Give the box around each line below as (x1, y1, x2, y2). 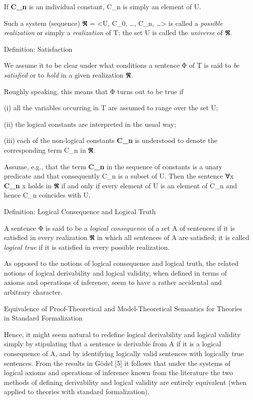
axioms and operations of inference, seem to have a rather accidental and (4, 277, 222, 287)
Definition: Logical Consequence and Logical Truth (4, 206, 156, 216)
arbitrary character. (4, 287, 62, 297)
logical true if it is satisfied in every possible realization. (4, 241, 170, 252)
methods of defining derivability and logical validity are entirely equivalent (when (4, 377, 247, 387)
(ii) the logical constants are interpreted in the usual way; (4, 119, 176, 129)
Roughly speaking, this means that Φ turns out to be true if (4, 86, 184, 96)
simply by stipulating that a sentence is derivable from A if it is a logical (4, 339, 221, 349)
